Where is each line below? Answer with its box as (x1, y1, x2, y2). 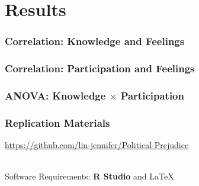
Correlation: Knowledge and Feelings (5, 34, 185, 49)
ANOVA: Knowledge (5, 88, 106, 102)
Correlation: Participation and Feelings (5, 61, 195, 76)
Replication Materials (5, 115, 110, 130)
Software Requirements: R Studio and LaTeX (5, 170, 174, 182)
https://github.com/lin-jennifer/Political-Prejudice (5, 139, 189, 151)
